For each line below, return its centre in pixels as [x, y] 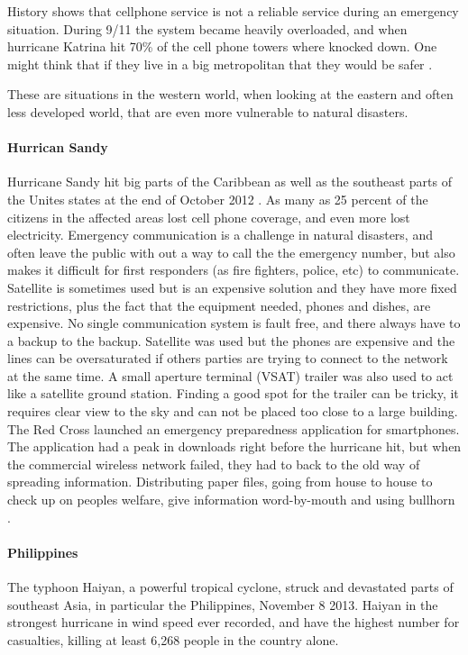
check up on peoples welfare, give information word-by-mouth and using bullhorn [231, 500]
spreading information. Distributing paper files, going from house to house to [220, 482]
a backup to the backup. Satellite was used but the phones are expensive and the [231, 340]
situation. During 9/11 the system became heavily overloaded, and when [207, 28]
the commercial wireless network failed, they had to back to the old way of [214, 464]
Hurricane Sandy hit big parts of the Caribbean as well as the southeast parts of [230, 182]
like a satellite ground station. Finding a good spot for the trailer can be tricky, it [233, 393]
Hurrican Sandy [58, 147]
